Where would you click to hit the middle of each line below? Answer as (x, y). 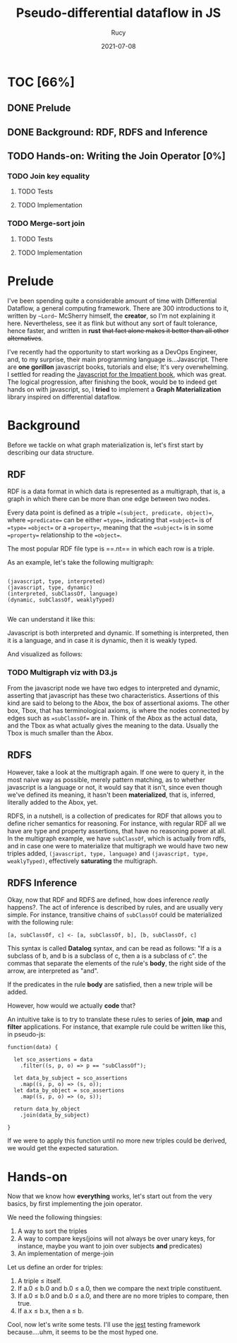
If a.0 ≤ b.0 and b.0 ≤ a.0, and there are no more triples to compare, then (123, 1296)
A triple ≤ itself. (39, 1281)
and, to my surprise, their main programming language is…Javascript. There (118, 359)
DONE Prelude (39, 108)
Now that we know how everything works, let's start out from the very (110, 1196)
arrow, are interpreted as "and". (53, 971)
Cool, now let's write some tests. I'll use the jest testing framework (104, 1325)
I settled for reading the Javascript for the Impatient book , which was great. (117, 374)
